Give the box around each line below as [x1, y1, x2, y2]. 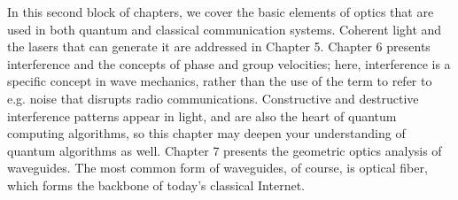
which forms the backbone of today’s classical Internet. [7, 175, 305, 194]
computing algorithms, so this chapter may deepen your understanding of [7, 124, 406, 142]
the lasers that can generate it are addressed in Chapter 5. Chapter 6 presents [7, 37, 431, 56]
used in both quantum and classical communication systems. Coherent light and [7, 19, 442, 38]
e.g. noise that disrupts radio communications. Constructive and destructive [7, 88, 419, 107]
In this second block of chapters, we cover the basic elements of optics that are [7, 3, 434, 20]
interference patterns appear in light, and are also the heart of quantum [7, 106, 397, 125]
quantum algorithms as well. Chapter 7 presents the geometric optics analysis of [7, 141, 442, 159]
